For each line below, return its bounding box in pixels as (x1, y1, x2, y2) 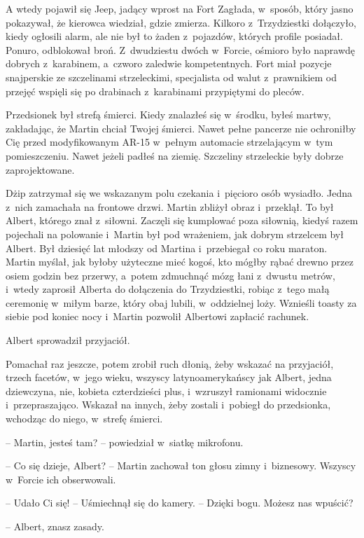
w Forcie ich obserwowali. (6, 471, 116, 486)
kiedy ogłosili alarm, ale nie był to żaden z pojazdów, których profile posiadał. (6, 29, 343, 43)
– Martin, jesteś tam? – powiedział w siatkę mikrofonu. (6, 434, 244, 449)
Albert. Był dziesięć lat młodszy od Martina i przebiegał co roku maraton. (6, 240, 328, 255)
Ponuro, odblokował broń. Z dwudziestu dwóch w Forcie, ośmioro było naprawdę (6, 42, 356, 57)
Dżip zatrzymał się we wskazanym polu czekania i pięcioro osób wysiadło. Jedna (6, 186, 353, 200)
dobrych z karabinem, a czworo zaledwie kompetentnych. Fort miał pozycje (6, 56, 332, 71)
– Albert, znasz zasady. (6, 519, 104, 533)
